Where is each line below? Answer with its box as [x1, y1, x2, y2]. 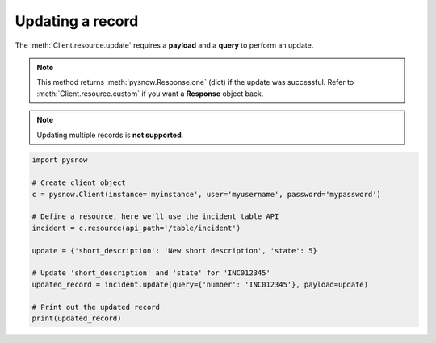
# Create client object [31, 178, 127, 187]
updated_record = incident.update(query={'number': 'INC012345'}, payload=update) [31, 279, 369, 289]
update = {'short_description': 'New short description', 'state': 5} [31, 246, 318, 255]
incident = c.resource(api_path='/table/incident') [31, 223, 241, 232]
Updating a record [15, 12, 139, 30]
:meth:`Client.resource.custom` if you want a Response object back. [36, 89, 264, 98]
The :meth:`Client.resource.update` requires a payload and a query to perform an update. [15, 40, 314, 50]
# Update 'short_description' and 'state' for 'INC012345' [31, 269, 270, 278]
